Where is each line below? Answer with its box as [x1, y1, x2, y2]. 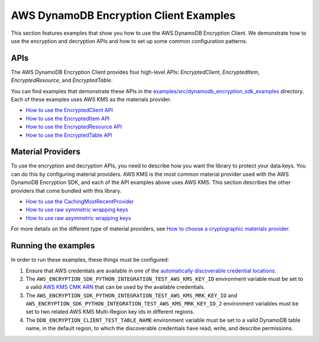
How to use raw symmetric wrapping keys [25, 206, 128, 213]
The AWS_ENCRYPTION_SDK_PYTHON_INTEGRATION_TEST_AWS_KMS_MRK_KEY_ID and [25, 292, 237, 299]
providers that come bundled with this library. [11, 187, 122, 194]
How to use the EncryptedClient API [25, 107, 113, 114]
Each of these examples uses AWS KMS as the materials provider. [11, 96, 171, 103]
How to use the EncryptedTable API [25, 131, 112, 139]
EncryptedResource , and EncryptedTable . [11, 77, 113, 84]
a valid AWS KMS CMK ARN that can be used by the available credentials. [25, 284, 206, 291]
